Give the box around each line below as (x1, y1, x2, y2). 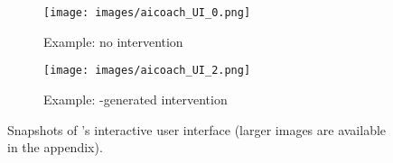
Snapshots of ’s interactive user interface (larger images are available (7, 120, 387, 139)
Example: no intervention (43, 32, 183, 50)
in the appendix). (7, 138, 103, 157)
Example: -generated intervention (43, 89, 228, 108)
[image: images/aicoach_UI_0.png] (43, 6, 251, 19)
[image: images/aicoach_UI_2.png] (43, 64, 251, 77)
